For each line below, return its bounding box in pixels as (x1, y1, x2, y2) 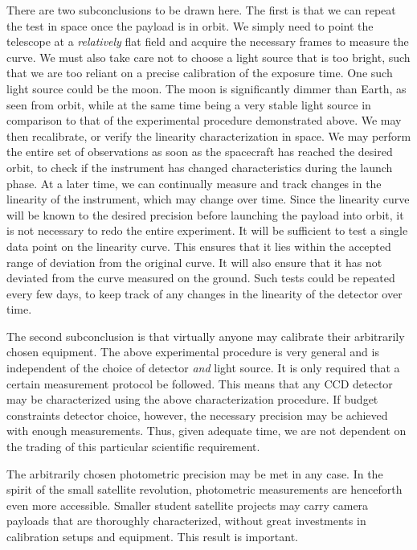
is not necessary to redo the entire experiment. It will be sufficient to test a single (6, 222, 408, 239)
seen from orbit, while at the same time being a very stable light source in (6, 96, 371, 113)
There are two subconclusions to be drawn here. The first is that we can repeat (6, 2, 396, 18)
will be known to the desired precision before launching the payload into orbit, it (6, 206, 404, 223)
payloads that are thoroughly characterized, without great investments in (6, 512, 366, 529)
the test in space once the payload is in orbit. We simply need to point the (6, 17, 374, 34)
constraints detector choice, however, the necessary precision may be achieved (6, 406, 388, 423)
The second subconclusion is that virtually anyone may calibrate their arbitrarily (6, 327, 405, 344)
